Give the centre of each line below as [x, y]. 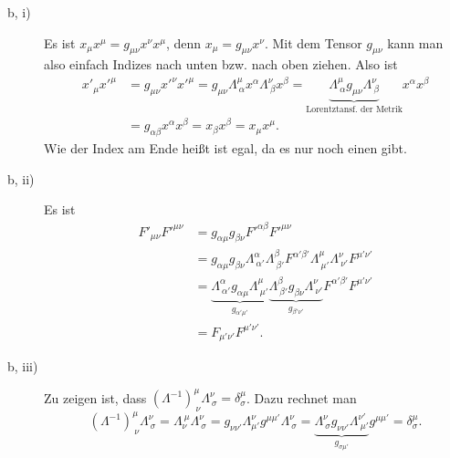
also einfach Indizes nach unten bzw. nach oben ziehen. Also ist [221, 64]
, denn [183, 42]
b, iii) [23, 366]
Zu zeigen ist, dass [95, 397]
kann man [415, 42]
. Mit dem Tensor [313, 42]
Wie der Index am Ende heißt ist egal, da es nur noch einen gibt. [225, 148]
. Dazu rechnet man [302, 397]
